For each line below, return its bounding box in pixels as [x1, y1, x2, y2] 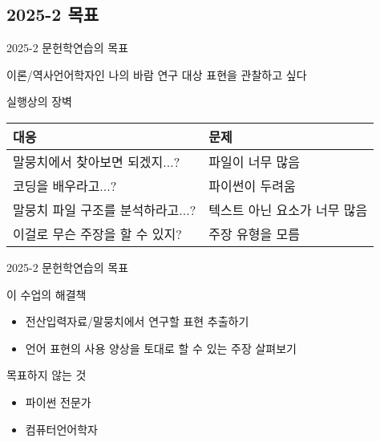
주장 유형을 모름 [208, 224, 300, 243]
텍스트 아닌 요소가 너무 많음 [208, 200, 368, 219]
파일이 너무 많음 [208, 152, 300, 171]
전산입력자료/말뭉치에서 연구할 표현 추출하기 [25, 313, 249, 330]
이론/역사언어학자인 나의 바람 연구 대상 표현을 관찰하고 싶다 [6, 66, 307, 83]
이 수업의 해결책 [6, 286, 87, 302]
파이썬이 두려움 [208, 176, 296, 195]
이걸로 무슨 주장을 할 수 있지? [13, 224, 182, 243]
